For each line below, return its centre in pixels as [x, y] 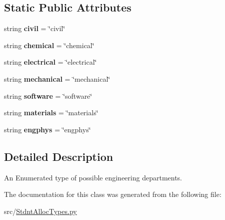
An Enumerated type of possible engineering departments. [93, 177]
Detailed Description [59, 156]
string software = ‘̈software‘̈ [48, 95]
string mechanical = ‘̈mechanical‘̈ [57, 78]
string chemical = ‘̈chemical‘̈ [49, 45]
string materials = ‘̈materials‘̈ [51, 113]
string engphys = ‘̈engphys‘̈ [47, 129]
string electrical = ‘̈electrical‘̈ [50, 62]
